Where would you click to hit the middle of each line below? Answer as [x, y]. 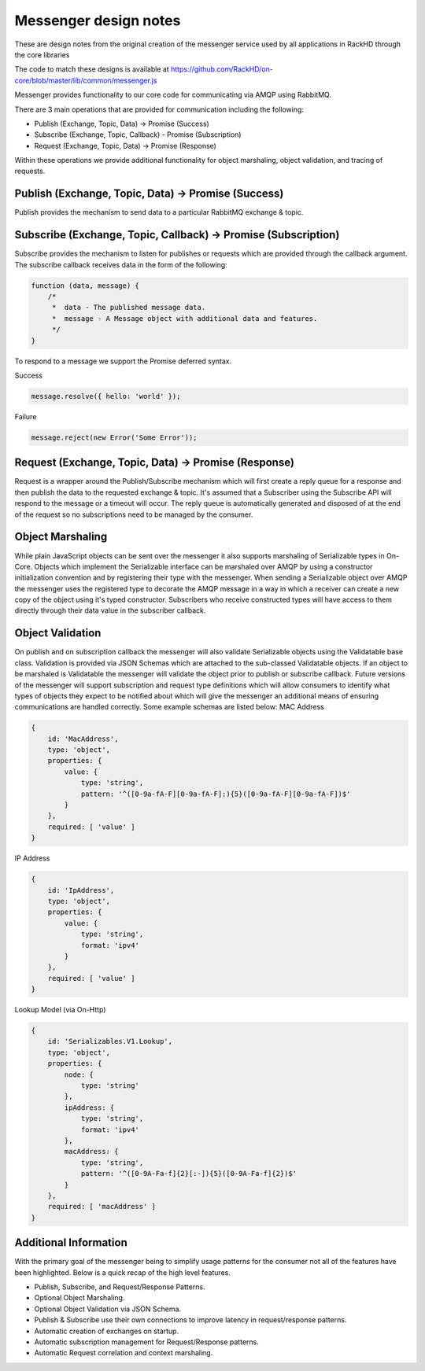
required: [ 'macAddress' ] [102, 1207]
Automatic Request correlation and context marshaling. [124, 1353]
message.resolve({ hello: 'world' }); [106, 396]
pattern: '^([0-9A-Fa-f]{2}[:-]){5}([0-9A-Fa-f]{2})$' [189, 1174]
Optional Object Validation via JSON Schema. [107, 1309]
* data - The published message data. [129, 308]
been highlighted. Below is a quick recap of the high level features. [123, 1272]
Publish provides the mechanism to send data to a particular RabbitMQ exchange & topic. [159, 212]
